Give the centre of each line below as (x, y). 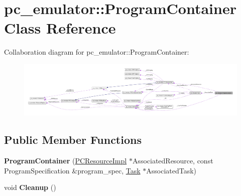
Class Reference (60, 28)
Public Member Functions (73, 140)
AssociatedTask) (171, 170)
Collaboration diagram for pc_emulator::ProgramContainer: (97, 52)
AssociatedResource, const (173, 161)
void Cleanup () (30, 187)
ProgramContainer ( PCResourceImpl (66, 161)
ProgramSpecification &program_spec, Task (72, 170)
